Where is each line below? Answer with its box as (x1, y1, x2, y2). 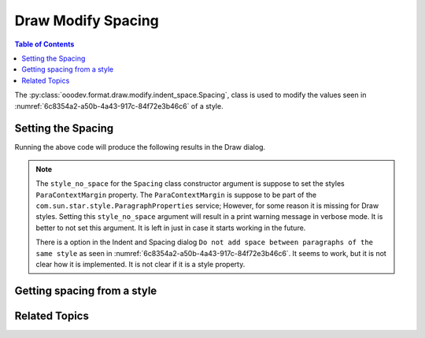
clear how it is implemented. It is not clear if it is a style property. (35, 259, 246, 269)
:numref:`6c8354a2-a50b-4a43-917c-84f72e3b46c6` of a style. (14, 101, 224, 110)
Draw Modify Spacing (14, 12, 159, 29)
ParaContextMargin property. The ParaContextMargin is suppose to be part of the (35, 190, 317, 199)
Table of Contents (14, 39, 75, 49)
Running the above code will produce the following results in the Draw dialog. (14, 143, 266, 152)
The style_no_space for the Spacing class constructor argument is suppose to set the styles (35, 179, 346, 188)
